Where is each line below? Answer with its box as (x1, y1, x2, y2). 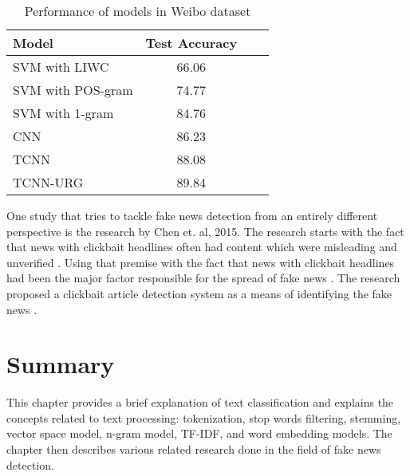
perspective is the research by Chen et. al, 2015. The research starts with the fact (6, 222, 404, 239)
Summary (6, 348, 115, 380)
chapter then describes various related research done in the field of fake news (6, 441, 381, 458)
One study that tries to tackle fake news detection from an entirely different (6, 207, 378, 223)
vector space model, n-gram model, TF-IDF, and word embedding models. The (6, 425, 392, 442)
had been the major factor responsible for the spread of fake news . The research (6, 269, 400, 286)
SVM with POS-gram (13, 81, 133, 99)
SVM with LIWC (13, 57, 109, 76)
